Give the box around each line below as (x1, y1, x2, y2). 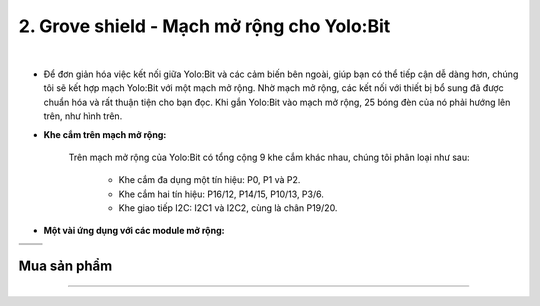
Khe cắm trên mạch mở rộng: (43, 128, 167, 140)
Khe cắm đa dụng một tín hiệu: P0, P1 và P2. (118, 174, 301, 186)
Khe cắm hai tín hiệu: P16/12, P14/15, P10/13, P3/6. (118, 188, 324, 200)
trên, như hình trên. (43, 110, 123, 122)
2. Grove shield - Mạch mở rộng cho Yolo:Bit (18, 15, 391, 37)
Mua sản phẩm (18, 258, 113, 275)
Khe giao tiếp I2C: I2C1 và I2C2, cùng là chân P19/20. (118, 202, 338, 214)
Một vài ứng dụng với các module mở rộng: (43, 225, 225, 237)
